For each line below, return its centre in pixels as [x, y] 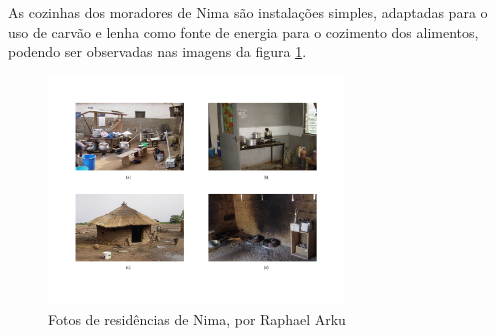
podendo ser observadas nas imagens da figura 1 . [157, 51]
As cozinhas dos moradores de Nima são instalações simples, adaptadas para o [248, 12]
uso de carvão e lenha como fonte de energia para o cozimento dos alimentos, [243, 31]
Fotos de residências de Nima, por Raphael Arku [197, 318]
